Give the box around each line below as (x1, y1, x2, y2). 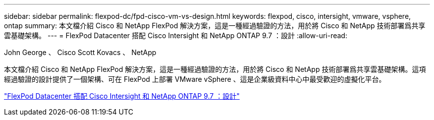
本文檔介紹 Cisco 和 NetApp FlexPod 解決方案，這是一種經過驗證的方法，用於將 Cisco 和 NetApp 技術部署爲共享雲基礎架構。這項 (4, 65, 426, 73)
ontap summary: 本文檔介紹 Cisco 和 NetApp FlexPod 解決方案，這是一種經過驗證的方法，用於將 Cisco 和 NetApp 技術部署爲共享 (4, 21, 426, 30)
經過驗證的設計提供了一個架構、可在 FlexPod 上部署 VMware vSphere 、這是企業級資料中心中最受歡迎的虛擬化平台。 (4, 75, 386, 83)
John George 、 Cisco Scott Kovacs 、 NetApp (4, 48, 157, 57)
